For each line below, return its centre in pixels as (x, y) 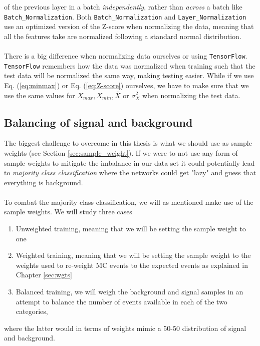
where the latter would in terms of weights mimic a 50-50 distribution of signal (125, 328)
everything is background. (44, 182)
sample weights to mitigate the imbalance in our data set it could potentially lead (129, 162)
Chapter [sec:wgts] (44, 275)
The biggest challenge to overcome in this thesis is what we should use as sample (128, 143)
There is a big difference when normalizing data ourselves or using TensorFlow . (126, 56)
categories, (32, 311)
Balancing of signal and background (98, 122)
